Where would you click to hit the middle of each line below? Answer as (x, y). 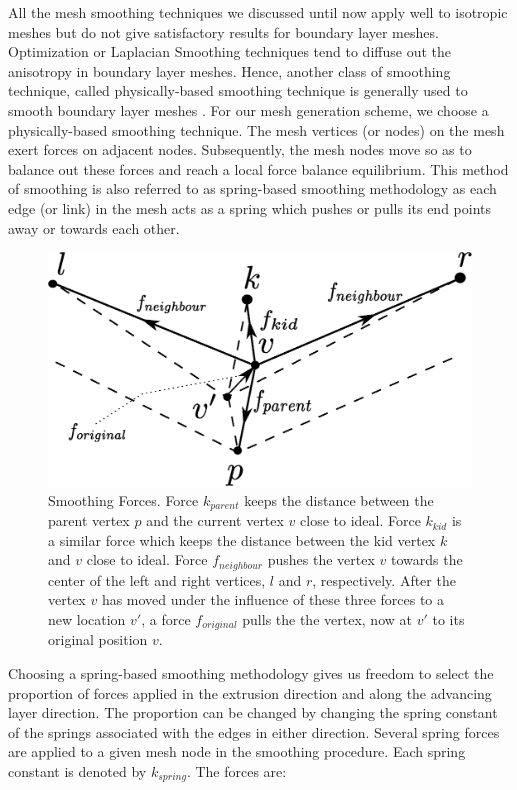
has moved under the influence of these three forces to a (273, 599)
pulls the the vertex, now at (327, 618)
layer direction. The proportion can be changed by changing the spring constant (253, 712)
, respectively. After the (384, 579)
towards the (426, 559)
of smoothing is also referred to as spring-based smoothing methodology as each (252, 188)
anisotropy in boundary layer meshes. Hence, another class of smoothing (229, 70)
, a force (166, 618)
